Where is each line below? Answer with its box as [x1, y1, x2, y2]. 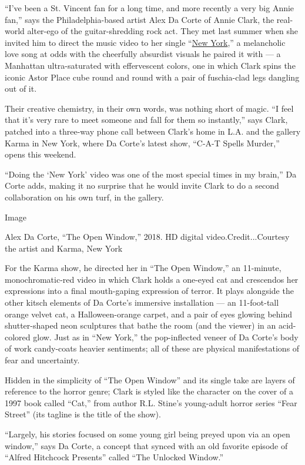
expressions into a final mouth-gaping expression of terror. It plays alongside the [5, 285, 294, 297]
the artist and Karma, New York [5, 242, 123, 254]
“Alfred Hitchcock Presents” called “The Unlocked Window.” [5, 451, 224, 463]
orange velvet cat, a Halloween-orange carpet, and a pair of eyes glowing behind [5, 307, 293, 320]
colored [5, 330, 31, 343]
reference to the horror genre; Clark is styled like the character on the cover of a [5, 385, 293, 397]
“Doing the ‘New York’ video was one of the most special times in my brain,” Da [5, 168, 297, 180]
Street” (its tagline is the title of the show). [5, 408, 161, 420]
